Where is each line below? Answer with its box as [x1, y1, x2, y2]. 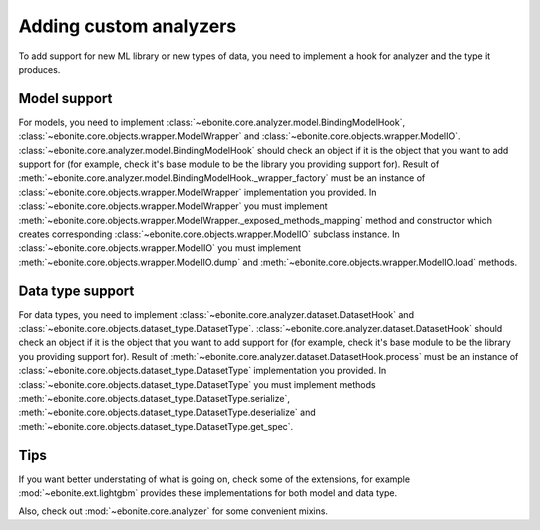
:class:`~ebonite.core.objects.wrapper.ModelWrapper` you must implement [18, 200, 328, 212]
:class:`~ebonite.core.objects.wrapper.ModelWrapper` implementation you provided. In [18, 186, 377, 198]
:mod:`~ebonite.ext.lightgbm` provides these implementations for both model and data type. [18, 487, 398, 499]
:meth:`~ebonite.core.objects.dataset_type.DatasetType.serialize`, [18, 393, 290, 404]
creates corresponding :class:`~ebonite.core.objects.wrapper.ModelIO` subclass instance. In [18, 228, 400, 240]
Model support [18, 90, 113, 107]
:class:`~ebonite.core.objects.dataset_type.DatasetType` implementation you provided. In [18, 365, 387, 377]
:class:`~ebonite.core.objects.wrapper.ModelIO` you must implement [18, 242, 302, 254]
